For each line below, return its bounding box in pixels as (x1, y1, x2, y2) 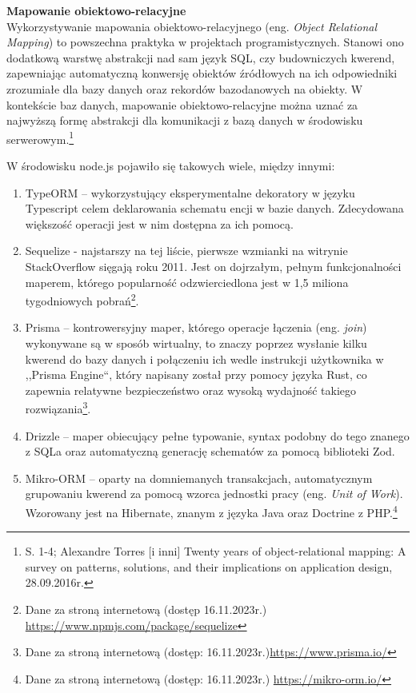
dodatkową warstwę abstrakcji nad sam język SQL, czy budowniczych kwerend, (6, 49, 395, 66)
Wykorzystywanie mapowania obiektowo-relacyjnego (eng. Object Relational (6, 18, 378, 34)
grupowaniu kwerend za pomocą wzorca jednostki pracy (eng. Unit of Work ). (25, 485, 403, 502)
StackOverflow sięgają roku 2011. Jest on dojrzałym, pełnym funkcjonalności (25, 257, 402, 274)
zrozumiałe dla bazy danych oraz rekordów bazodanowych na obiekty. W (6, 80, 363, 97)
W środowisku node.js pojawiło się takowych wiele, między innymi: (6, 157, 335, 173)
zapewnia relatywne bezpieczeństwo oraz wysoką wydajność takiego (25, 381, 357, 398)
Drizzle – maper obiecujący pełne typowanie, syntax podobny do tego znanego (25, 427, 410, 444)
